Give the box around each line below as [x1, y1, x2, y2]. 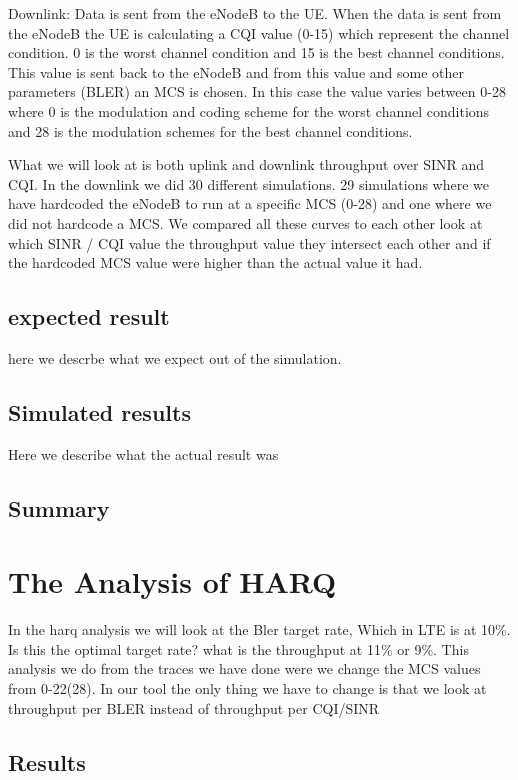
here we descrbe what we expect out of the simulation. [8, 347, 342, 368]
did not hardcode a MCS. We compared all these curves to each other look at [8, 212, 483, 233]
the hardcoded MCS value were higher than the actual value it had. [8, 252, 423, 273]
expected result [8, 301, 170, 332]
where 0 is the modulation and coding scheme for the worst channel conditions [8, 100, 490, 121]
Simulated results [8, 396, 191, 427]
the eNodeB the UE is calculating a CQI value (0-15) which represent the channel [8, 22, 510, 43]
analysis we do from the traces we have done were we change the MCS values [8, 658, 481, 679]
